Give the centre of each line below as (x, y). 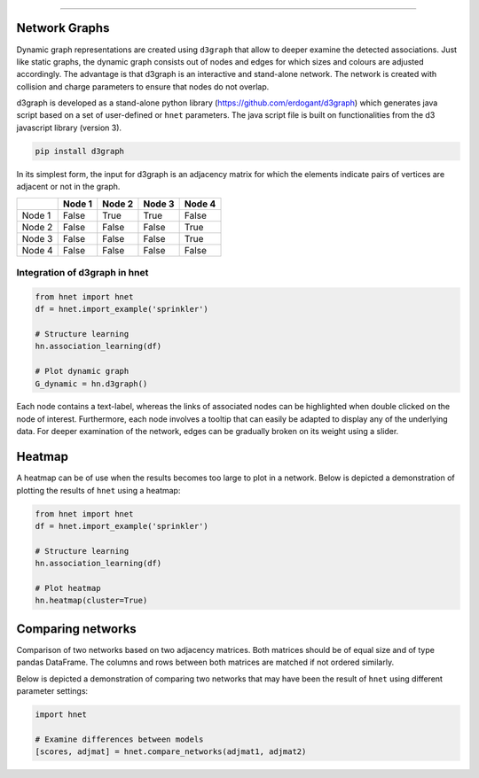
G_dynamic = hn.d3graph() (91, 384)
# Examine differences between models (119, 739)
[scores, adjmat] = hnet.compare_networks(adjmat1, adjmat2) (171, 752)
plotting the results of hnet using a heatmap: (98, 490)
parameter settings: (52, 690)
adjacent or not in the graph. (68, 187)
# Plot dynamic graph (82, 371)
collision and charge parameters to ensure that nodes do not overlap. (143, 86)
